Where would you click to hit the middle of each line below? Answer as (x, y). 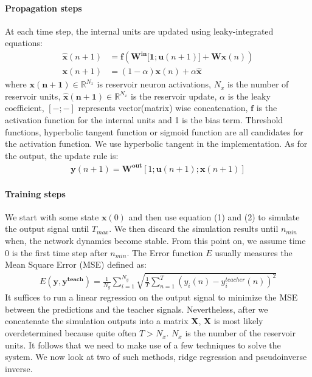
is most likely (238, 321)
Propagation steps (43, 8)
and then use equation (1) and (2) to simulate (214, 216)
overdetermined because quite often (71, 333)
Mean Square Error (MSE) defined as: (76, 264)
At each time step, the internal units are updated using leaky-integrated (139, 31)
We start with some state (52, 216)
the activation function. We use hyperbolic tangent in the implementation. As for (156, 144)
